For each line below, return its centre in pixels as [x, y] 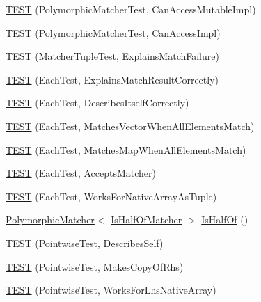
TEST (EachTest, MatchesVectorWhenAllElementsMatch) [130, 126]
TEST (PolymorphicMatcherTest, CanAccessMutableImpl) [131, 9]
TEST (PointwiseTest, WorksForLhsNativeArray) [111, 290]
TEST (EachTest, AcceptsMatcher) [81, 173]
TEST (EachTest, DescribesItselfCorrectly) [97, 103]
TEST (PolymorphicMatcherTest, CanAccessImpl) [113, 32]
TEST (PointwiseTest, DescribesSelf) [85, 243]
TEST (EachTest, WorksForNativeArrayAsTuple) [111, 196]
